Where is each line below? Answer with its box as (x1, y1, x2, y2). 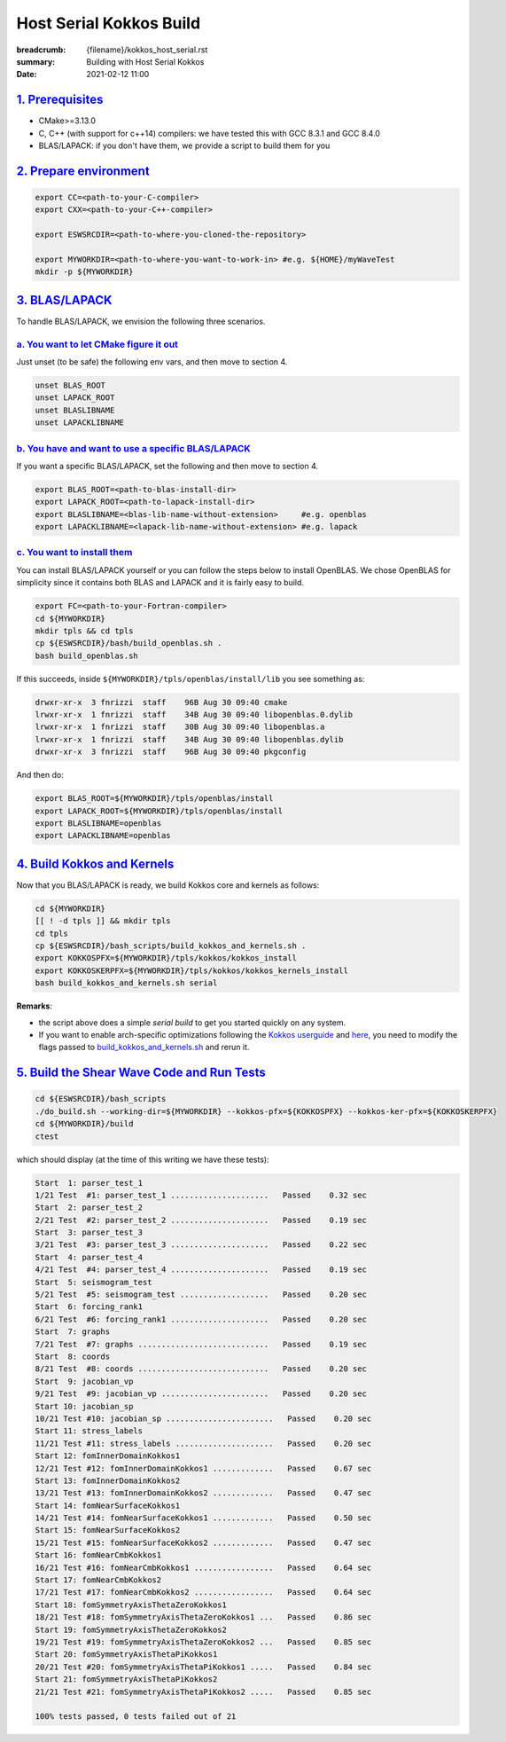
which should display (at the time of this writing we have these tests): (16, 1154, 269, 1165)
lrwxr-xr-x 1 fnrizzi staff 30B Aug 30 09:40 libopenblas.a (35, 722, 325, 732)
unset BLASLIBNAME (35, 404, 115, 415)
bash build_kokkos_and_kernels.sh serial (35, 978, 218, 988)
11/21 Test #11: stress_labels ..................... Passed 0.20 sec (35, 1438, 372, 1448)
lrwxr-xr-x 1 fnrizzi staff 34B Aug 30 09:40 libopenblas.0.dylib (35, 710, 354, 720)
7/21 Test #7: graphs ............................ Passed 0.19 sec (35, 1339, 368, 1349)
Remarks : (16, 1000, 53, 1011)
